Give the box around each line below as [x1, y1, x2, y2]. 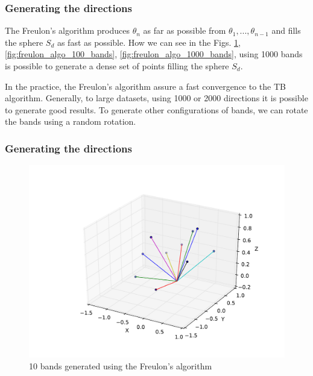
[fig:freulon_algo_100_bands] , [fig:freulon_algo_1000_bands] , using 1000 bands [5, 48, 303, 60]
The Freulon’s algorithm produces [5, 24, 130, 37]
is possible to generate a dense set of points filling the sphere [5, 60, 229, 72]
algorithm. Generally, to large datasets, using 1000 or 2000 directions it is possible [5, 92, 308, 104]
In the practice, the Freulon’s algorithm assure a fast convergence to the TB [5, 80, 286, 92]
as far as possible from [143, 24, 226, 37]
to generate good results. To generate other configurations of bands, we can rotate [5, 103, 308, 116]
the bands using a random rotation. [5, 115, 136, 128]
